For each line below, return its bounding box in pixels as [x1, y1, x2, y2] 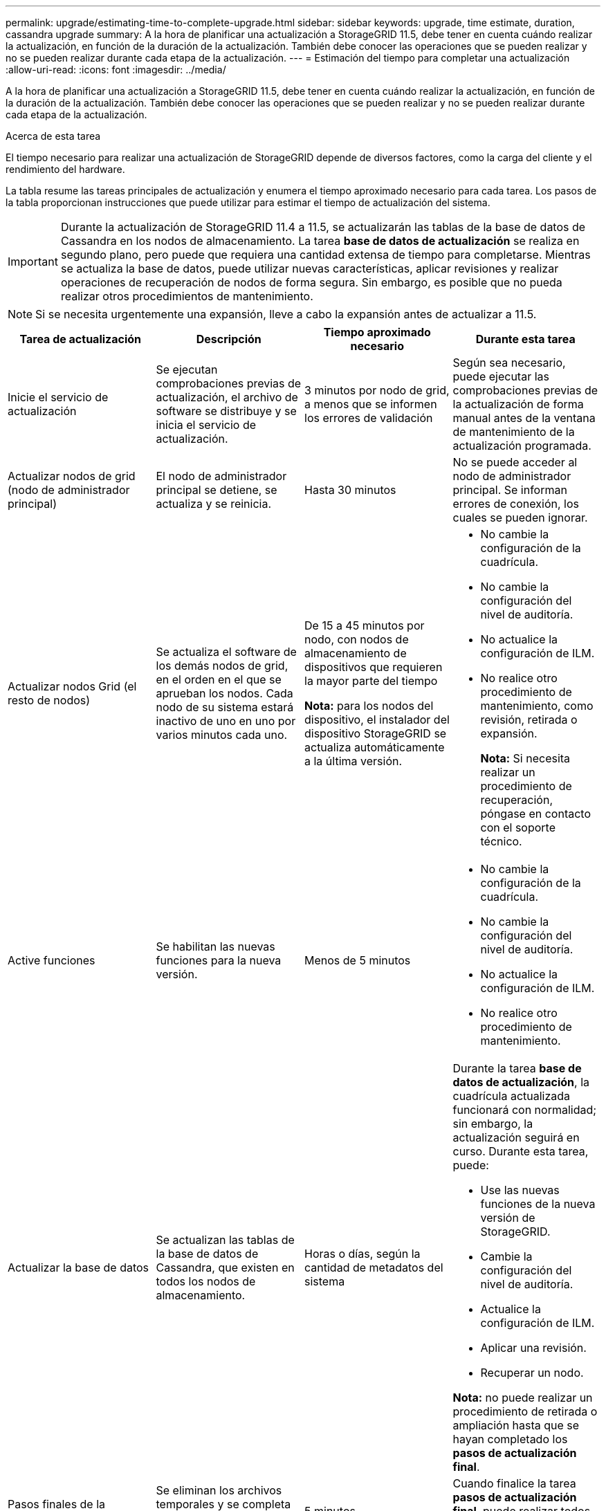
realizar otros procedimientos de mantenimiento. [60, 289, 313, 303]
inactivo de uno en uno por [156, 714, 296, 728]
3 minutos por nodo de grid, [304, 383, 450, 397]
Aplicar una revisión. [480, 1341, 587, 1355]
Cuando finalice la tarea [452, 1476, 576, 1490]
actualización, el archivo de [156, 390, 298, 404]
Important [8, 255, 58, 268]
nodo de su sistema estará [156, 700, 294, 714]
